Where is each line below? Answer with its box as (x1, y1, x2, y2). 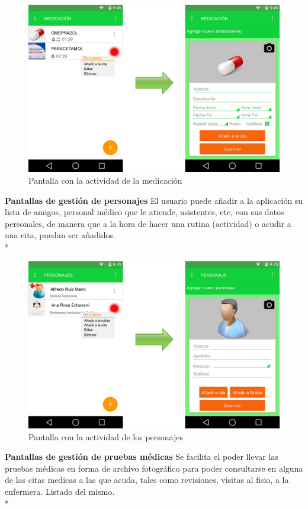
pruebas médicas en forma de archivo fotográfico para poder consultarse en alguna (5, 462, 303, 474)
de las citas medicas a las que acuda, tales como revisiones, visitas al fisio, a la (5, 473, 289, 486)
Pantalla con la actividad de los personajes (28, 430, 184, 443)
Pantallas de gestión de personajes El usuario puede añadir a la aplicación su (5, 194, 303, 206)
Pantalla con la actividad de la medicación (28, 174, 182, 186)
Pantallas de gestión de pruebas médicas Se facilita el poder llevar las (5, 450, 278, 463)
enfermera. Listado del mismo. (5, 485, 115, 497)
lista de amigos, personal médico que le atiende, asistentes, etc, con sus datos (5, 206, 284, 218)
